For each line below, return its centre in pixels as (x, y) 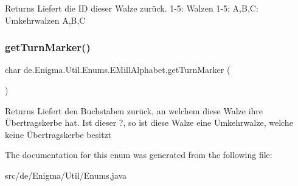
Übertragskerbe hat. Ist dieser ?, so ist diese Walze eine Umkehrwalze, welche (149, 122)
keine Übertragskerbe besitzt (58, 134)
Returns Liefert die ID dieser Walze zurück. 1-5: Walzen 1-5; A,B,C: (132, 8)
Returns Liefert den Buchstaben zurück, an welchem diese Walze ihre (134, 110)
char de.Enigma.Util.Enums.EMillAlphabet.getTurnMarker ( (118, 70)
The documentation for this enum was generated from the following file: (139, 155)
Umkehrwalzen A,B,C (45, 20)
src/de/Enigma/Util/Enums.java (66, 175)
